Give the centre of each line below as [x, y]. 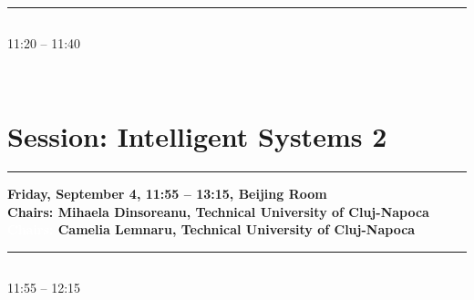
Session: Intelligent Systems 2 [197, 136]
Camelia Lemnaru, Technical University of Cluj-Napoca [237, 229]
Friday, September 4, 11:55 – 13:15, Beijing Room [167, 194]
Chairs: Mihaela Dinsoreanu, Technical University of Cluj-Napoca [218, 211]
